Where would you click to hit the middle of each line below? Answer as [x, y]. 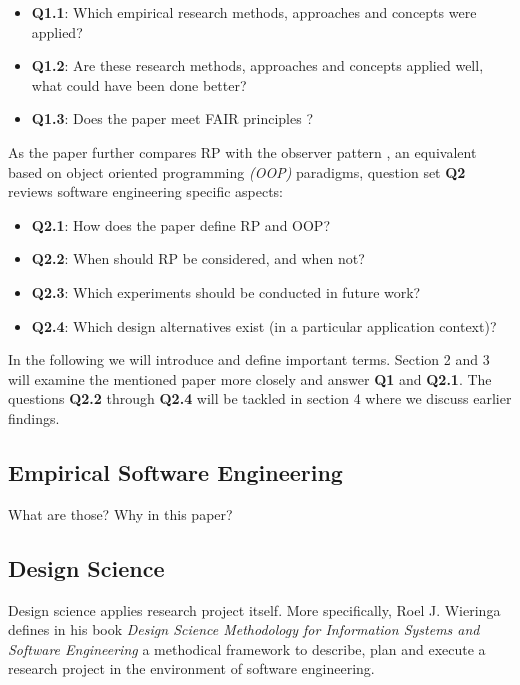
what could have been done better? [139, 84]
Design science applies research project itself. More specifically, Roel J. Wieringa [254, 609]
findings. [34, 417]
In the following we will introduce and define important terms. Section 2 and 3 [249, 359]
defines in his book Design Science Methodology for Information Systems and [244, 629]
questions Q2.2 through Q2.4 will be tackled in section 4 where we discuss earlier [260, 398]
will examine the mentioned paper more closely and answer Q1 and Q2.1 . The [250, 378]
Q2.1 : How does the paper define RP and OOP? [181, 224]
